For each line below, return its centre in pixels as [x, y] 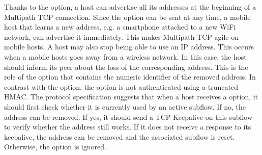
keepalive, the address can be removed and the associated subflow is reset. [120, 136]
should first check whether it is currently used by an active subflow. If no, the [125, 106]
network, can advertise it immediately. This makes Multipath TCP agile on [121, 36]
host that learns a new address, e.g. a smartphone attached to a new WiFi [120, 27]
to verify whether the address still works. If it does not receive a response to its [128, 127]
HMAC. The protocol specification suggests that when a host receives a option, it [131, 97]
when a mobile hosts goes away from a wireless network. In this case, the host [125, 56]
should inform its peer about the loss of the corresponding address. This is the [126, 67]
